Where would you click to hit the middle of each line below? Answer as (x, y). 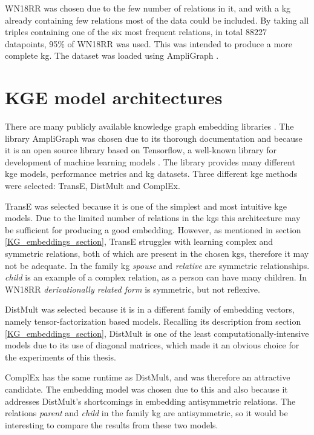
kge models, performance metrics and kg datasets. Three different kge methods (151, 174)
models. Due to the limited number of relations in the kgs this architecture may (153, 218)
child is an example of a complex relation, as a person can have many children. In (156, 277)
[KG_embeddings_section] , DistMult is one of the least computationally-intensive (157, 333)
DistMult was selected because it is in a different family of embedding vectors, (150, 309)
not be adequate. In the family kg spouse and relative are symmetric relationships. (157, 265)
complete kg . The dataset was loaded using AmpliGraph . (112, 55)
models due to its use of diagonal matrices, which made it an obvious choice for (152, 345)
